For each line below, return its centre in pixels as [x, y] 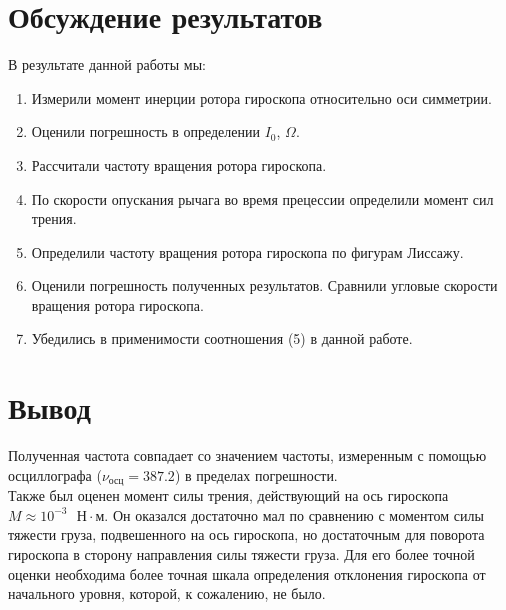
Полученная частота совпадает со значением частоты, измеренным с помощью [247, 455]
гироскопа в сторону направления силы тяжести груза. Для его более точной [241, 554]
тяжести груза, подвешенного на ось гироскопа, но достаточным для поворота [246, 534]
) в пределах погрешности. [256, 474]
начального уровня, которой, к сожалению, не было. [167, 593]
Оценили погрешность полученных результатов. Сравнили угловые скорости [264, 285]
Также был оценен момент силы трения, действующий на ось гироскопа [228, 495]
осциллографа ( [55, 474]
